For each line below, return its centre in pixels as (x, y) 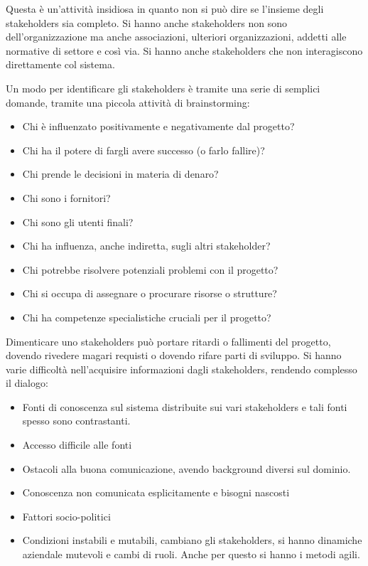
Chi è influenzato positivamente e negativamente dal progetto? (158, 126)
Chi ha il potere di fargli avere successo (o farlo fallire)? (144, 150)
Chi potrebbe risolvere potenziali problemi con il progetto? (150, 269)
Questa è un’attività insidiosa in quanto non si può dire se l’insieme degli (165, 9)
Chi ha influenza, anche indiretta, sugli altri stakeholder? (146, 246)
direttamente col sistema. (60, 64)
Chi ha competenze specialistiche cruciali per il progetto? (147, 317)
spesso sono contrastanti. (76, 421)
